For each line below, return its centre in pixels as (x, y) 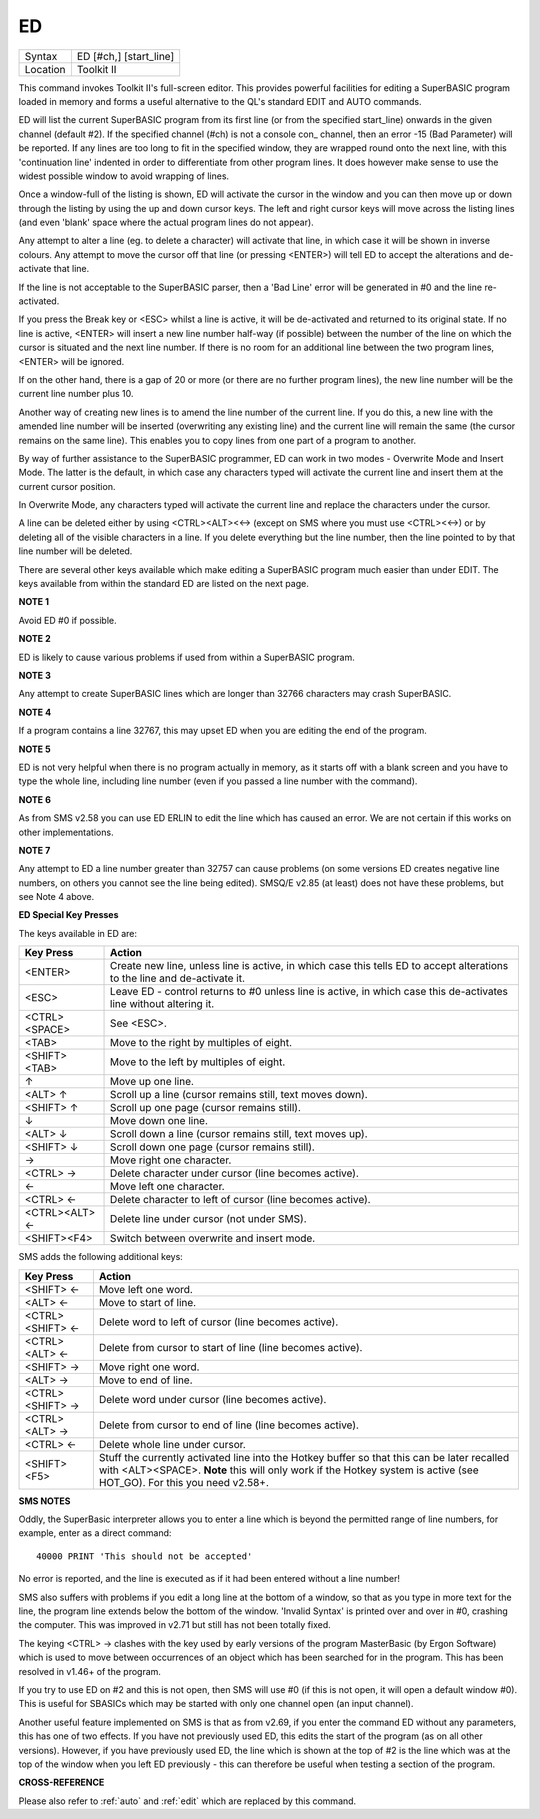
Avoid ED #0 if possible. (67, 620)
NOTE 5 (34, 749)
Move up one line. (152, 1082)
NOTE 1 (34, 602)
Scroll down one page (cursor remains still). (212, 1147)
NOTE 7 (34, 850)
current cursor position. (67, 486)
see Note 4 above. (56, 897)
